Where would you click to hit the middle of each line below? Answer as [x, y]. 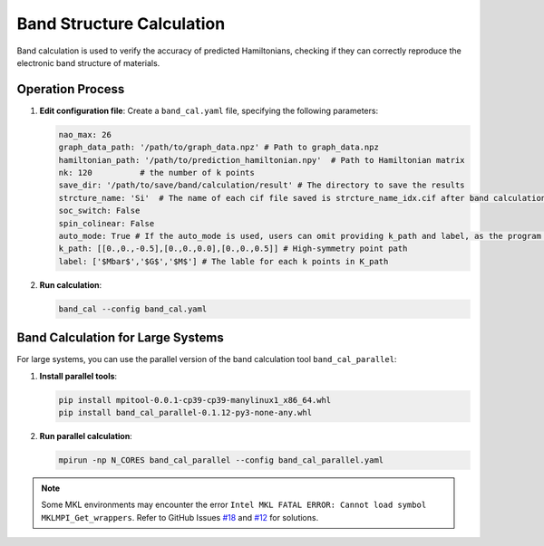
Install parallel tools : [78, 376]
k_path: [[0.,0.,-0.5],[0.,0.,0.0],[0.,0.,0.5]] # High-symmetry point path [233, 249]
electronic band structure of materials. [88, 62]
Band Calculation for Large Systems [120, 338]
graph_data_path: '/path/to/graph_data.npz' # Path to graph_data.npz [219, 148]
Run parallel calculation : [86, 436]
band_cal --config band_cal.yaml [133, 309]
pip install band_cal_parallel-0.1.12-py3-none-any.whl [185, 412]
